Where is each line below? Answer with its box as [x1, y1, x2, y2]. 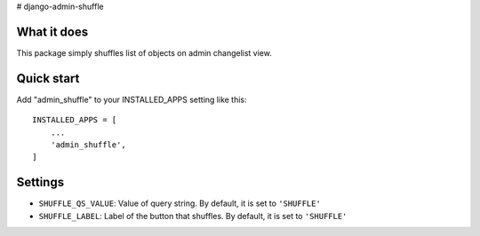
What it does [16, 24, 89, 39]
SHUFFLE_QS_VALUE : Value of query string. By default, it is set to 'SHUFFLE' [38, 198, 322, 208]
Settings [16, 175, 65, 190]
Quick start [16, 71, 80, 86]
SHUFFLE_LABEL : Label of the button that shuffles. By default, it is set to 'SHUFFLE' [38, 210, 348, 221]
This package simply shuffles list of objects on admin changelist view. [16, 47, 273, 58]
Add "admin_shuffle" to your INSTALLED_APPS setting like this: [16, 94, 248, 105]
